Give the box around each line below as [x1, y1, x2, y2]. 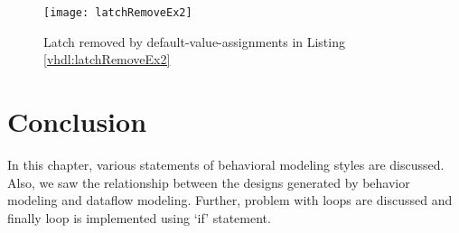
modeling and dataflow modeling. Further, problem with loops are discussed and [7, 191, 453, 210]
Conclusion [7, 103, 147, 140]
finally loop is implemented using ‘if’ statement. [7, 208, 271, 227]
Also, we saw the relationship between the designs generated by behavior [7, 172, 410, 191]
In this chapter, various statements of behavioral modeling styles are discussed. [7, 154, 445, 173]
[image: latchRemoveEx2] [43, 6, 192, 19]
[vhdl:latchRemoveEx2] [43, 50, 171, 69]
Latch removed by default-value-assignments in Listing [43, 32, 345, 51]
